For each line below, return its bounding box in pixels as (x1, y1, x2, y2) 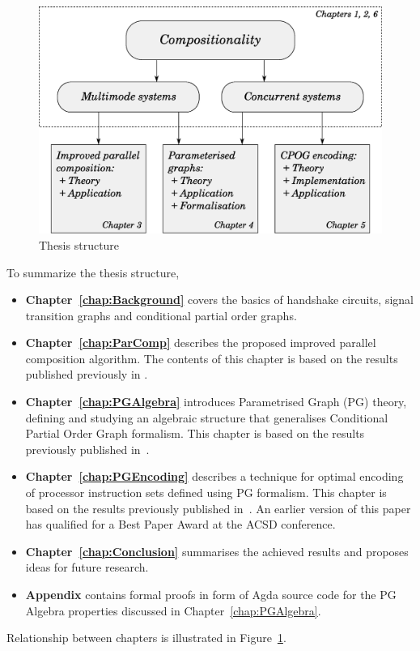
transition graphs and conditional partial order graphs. (25, 306, 297, 323)
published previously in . (25, 366, 148, 383)
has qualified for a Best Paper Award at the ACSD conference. (25, 516, 336, 533)
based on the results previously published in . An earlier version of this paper (25, 499, 411, 516)
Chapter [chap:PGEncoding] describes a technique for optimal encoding (25, 468, 404, 485)
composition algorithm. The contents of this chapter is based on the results (25, 349, 398, 366)
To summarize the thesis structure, (6, 263, 180, 281)
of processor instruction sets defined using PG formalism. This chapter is (25, 484, 387, 501)
